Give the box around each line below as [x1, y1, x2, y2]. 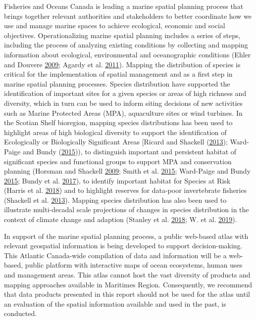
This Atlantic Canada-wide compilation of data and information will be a [4, 250, 227, 260]
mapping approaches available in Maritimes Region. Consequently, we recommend [4, 279, 253, 289]
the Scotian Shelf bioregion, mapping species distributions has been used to [4, 117, 233, 128]
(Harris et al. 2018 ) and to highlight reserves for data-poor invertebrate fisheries [4, 185, 247, 195]
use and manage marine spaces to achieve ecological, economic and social [4, 20, 225, 31]
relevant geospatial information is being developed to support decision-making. [4, 240, 243, 251]
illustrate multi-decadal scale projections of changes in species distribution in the [4, 204, 249, 215]
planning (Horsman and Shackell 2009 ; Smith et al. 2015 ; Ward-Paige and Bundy [4, 166, 251, 176]
